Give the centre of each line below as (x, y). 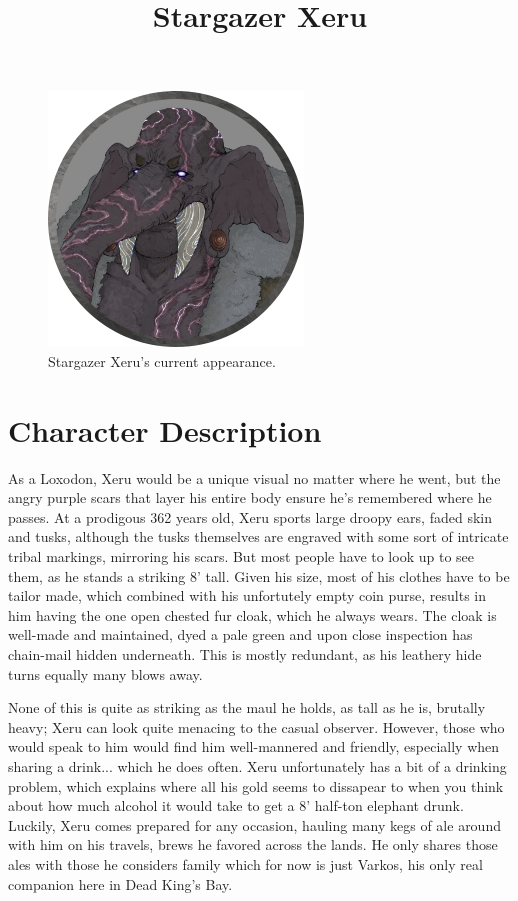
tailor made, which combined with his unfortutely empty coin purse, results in (247, 595)
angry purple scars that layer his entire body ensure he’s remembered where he (250, 497)
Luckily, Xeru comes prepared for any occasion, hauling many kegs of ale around (254, 824)
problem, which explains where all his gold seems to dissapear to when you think (256, 785)
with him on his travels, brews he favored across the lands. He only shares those (253, 844)
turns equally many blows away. (105, 673)
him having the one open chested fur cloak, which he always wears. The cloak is (252, 614)
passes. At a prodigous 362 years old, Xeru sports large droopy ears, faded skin (250, 516)
